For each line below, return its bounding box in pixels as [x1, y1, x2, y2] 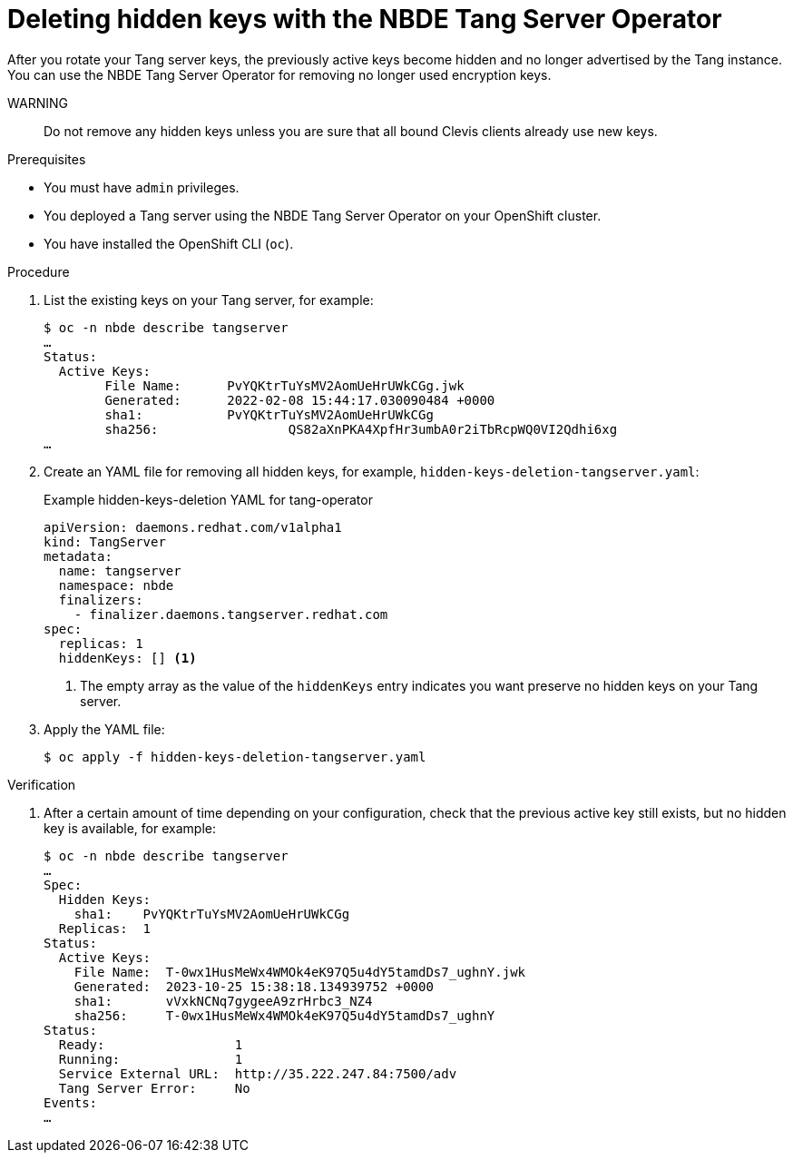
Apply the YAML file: [44, 721, 165, 737]
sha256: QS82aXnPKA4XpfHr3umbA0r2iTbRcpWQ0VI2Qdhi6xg [104, 421, 618, 437]
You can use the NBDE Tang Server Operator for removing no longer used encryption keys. [7, 66, 552, 83]
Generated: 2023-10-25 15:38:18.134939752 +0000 [73, 978, 434, 994]
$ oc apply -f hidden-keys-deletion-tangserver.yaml [44, 749, 426, 764]
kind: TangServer [44, 534, 166, 549]
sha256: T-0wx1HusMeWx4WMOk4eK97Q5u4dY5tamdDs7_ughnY [73, 1008, 495, 1023]
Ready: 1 [58, 1037, 243, 1052]
